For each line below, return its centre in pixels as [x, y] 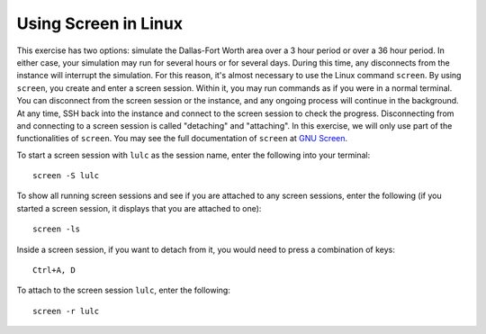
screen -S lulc [66, 176]
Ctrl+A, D [54, 271]
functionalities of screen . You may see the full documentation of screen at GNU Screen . [182, 139]
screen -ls [57, 229]
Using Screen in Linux [100, 23]
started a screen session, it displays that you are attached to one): [139, 208]
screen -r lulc [66, 311]
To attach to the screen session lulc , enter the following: [124, 290]
